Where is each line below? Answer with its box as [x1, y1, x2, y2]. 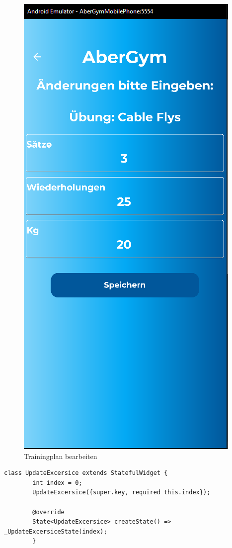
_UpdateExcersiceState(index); [4, 528, 107, 535]
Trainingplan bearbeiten [24, 451, 97, 461]
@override [32, 508, 65, 516]
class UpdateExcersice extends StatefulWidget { [4, 469, 168, 477]
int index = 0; [32, 479, 82, 486]
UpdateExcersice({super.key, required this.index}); [32, 489, 211, 496]
